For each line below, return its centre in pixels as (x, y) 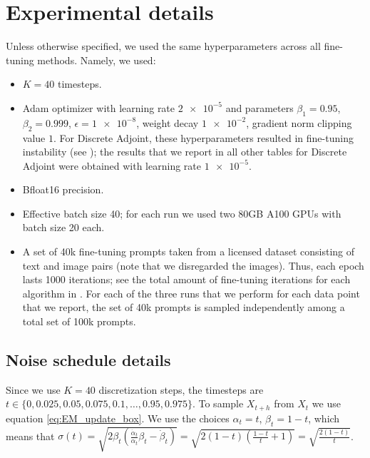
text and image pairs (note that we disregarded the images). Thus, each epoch (193, 265)
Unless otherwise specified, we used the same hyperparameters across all (163, 46)
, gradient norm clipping (299, 122)
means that (30, 436)
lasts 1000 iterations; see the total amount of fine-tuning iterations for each (186, 279)
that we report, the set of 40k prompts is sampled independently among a (184, 307)
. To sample (218, 403)
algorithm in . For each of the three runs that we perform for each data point (191, 293)
